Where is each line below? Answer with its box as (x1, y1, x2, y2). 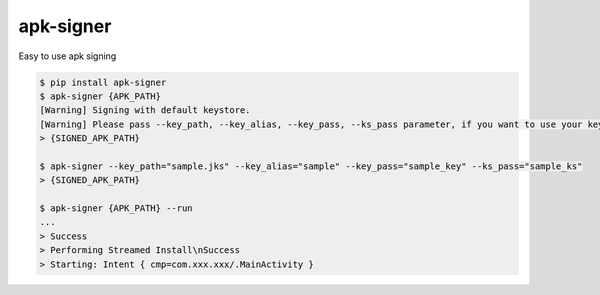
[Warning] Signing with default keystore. (39, 105, 251, 116)
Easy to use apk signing (18, 50, 117, 62)
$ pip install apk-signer (39, 76, 167, 88)
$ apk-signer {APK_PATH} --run (39, 203, 194, 214)
